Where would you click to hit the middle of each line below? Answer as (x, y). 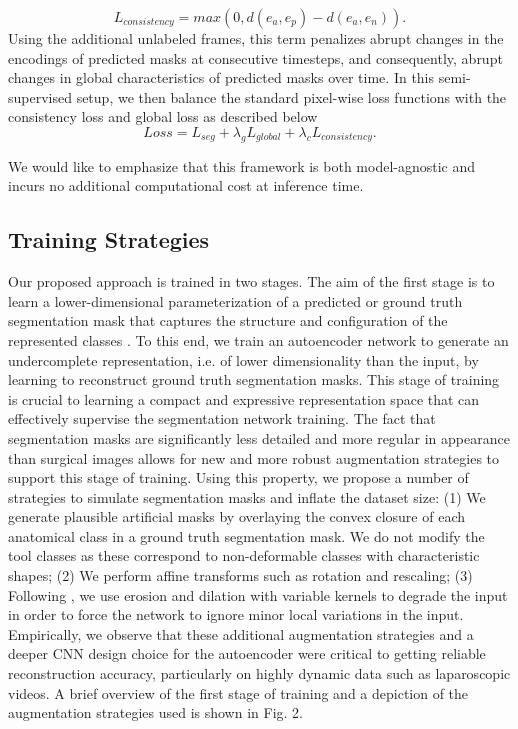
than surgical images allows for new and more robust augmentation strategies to (254, 457)
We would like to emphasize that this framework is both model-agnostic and (242, 165)
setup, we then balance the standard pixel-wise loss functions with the (291, 96)
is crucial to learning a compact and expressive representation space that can (244, 398)
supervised (40, 96)
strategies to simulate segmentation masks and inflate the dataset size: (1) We (247, 496)
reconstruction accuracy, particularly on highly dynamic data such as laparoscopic (259, 673)
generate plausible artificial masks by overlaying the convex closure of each (236, 516)
